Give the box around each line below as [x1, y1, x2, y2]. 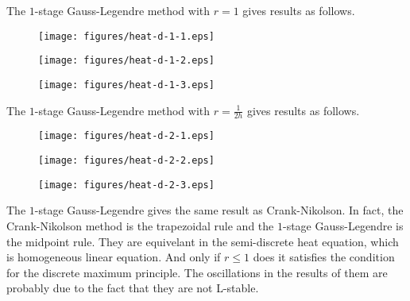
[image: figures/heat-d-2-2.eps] [38, 155, 215, 167]
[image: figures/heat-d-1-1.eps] [38, 30, 215, 42]
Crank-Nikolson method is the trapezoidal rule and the [6, 217, 274, 233]
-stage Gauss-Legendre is [282, 217, 404, 233]
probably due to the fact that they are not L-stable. [6, 280, 259, 296]
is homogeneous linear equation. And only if [6, 249, 221, 265]
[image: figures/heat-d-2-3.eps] [38, 179, 215, 191]
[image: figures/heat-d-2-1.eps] [38, 130, 215, 142]
